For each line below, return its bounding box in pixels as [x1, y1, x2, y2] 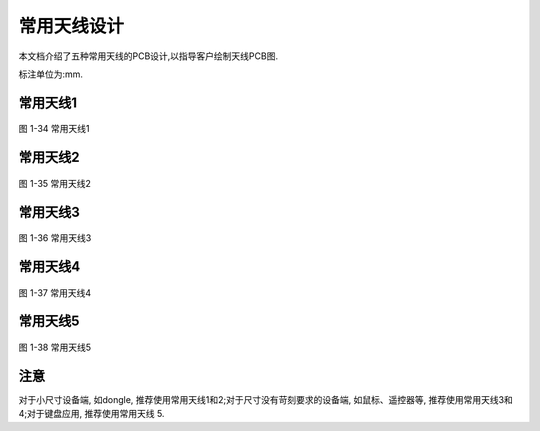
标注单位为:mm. [18, 68, 84, 80]
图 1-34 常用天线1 [18, 123, 90, 135]
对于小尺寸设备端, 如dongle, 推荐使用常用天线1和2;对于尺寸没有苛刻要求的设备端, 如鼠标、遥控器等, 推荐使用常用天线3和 [18, 393, 514, 405]
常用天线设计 [18, 15, 125, 37]
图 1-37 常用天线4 [18, 286, 92, 299]
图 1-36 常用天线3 [18, 232, 92, 244]
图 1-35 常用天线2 [18, 177, 92, 189]
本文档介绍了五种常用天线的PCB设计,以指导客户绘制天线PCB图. [18, 50, 279, 62]
